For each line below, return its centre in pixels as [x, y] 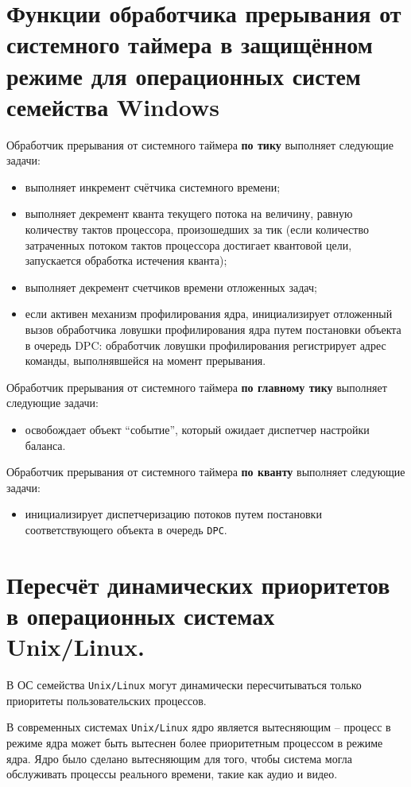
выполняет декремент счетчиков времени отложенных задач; [171, 287]
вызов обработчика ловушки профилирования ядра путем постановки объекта [213, 330]
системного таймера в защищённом [190, 44]
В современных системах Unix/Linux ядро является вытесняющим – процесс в [199, 727]
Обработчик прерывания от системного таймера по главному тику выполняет [197, 387]
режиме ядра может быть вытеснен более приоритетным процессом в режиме [195, 743]
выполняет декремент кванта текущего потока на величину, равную [189, 213]
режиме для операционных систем [184, 75]
